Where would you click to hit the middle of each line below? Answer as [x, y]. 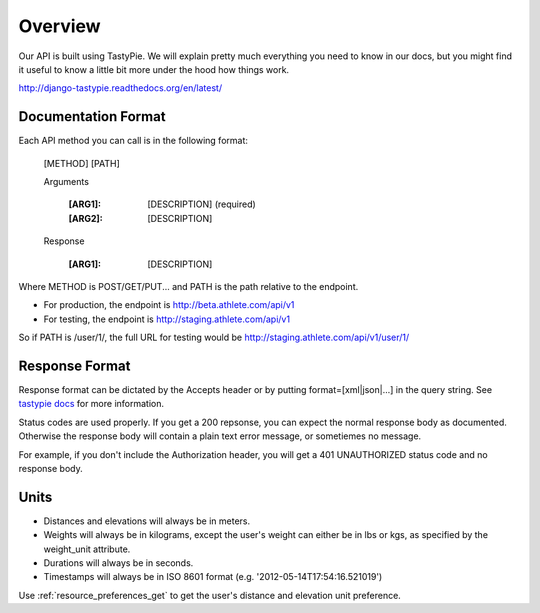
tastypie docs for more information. [91, 404]
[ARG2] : [86, 218]
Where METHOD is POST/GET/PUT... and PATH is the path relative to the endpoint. [188, 286]
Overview [59, 26]
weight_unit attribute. [87, 549]
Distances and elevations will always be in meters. [146, 521]
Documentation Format [92, 116]
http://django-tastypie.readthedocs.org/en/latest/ [120, 88]
